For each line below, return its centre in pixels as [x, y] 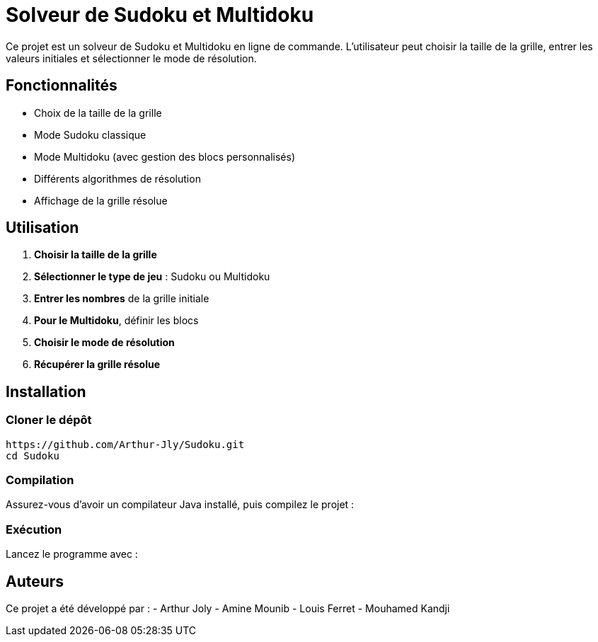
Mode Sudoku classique [90, 134]
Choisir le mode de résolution [104, 343]
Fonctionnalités [62, 86]
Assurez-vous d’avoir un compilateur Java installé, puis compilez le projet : [180, 505]
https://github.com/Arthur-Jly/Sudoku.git [125, 444]
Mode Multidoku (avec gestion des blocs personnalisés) [165, 156]
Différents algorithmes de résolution [117, 178]
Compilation [40, 480]
